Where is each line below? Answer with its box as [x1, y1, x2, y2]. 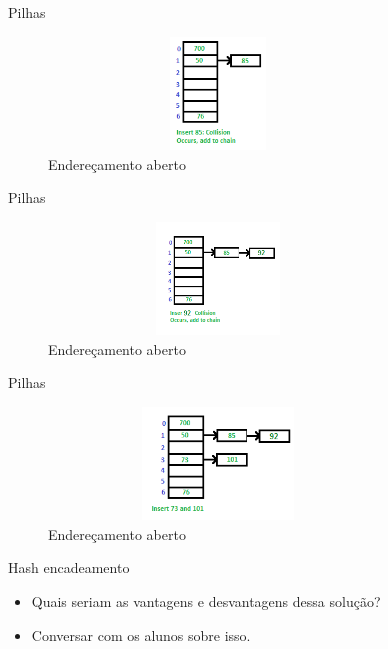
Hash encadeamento [8, 557, 130, 578]
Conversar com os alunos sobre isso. [31, 624, 251, 645]
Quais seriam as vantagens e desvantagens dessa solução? [31, 591, 381, 612]
